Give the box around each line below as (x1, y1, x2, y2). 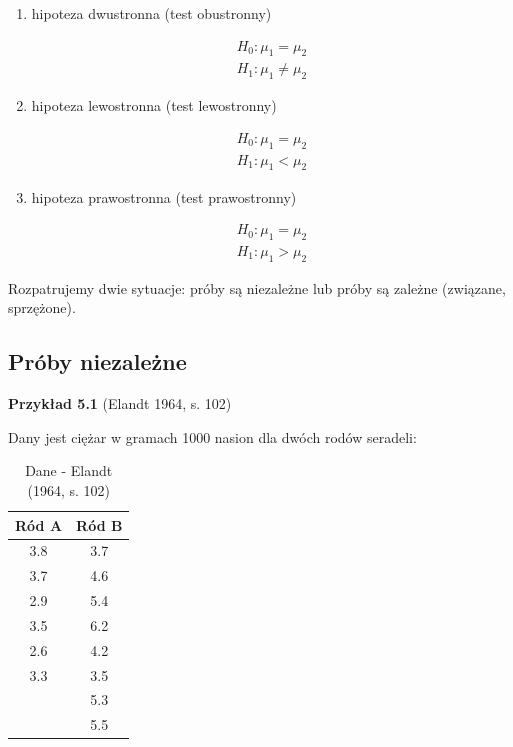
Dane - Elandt (25, 460, 113, 481)
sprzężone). (8, 297, 76, 318)
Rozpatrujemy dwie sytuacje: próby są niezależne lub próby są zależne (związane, (8, 277, 506, 298)
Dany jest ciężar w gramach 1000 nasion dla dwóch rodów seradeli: (8, 426, 417, 447)
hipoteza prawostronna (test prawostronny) (31, 186, 297, 207)
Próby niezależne (8, 346, 187, 377)
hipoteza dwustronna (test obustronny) (31, 3, 272, 23)
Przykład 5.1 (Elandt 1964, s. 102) (8, 393, 232, 414)
